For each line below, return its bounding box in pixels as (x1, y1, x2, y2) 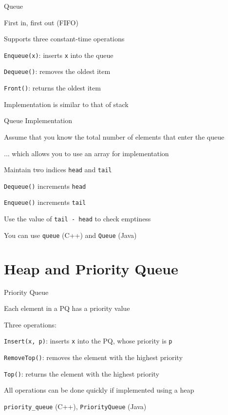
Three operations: (4, 319, 57, 329)
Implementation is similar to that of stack (4, 99, 129, 109)
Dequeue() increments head (4, 180, 86, 191)
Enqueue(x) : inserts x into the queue (4, 50, 114, 60)
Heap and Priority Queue (4, 258, 178, 278)
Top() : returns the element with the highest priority (4, 368, 159, 379)
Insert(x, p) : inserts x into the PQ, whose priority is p (4, 336, 172, 346)
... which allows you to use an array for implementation (4, 148, 169, 158)
